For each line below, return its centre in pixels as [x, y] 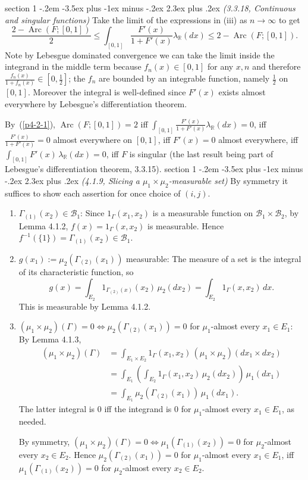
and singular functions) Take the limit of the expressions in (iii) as [126, 19]
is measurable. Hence [186, 225]
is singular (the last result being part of [201, 153]
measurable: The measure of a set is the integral [214, 258]
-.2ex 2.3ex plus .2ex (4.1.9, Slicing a [72, 180]
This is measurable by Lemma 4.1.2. [85, 306]
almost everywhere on [93, 140]
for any [220, 66]
